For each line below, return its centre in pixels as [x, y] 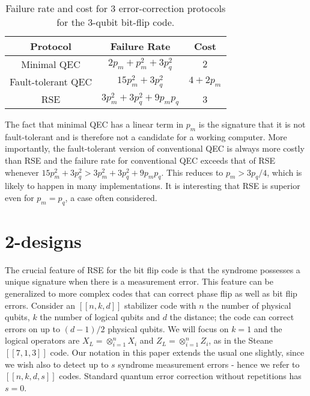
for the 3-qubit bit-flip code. [116, 22]
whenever [22, 172]
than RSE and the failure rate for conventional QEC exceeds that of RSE [140, 160]
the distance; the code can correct [232, 317]
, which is [284, 172]
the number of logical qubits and [100, 317]
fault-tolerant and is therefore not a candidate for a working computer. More [146, 136]
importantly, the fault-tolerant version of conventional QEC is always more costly [155, 148]
